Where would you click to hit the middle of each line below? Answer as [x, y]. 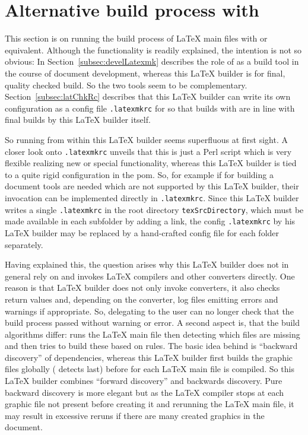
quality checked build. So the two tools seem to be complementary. [126, 85]
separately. [24, 244]
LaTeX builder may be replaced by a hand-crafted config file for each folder [142, 232]
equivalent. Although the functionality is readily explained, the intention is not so [153, 50]
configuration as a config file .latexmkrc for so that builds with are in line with [150, 108]
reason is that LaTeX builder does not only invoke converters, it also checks [142, 288]
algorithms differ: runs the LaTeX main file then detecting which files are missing [153, 334]
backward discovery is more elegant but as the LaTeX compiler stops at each [145, 392]
